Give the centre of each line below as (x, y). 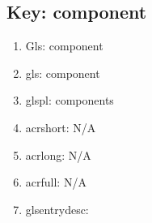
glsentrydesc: (57, 209)
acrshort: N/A (61, 127)
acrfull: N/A (56, 182)
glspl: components (70, 100)
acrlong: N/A (58, 154)
